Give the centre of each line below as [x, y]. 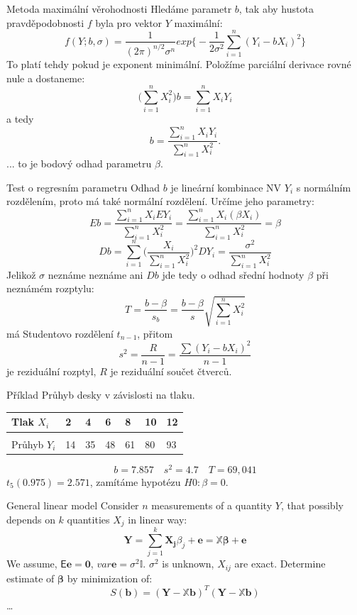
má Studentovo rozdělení [60, 333]
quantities [88, 519]
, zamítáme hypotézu [135, 481]
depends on [31, 519]
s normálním [324, 187]
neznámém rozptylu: [50, 288]
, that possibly [312, 505]
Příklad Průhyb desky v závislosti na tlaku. [101, 395]
